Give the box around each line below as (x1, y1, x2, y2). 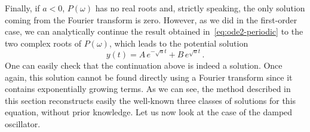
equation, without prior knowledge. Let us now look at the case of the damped (5, 106, 293, 118)
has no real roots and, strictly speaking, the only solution (95, 2, 305, 14)
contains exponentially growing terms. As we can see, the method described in (5, 82, 291, 95)
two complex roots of (5, 36, 82, 49)
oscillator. (5, 117, 41, 130)
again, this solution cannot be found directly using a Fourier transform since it (5, 70, 293, 83)
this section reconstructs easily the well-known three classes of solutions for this (5, 94, 296, 106)
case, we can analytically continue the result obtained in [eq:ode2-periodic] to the (5, 25, 303, 38)
